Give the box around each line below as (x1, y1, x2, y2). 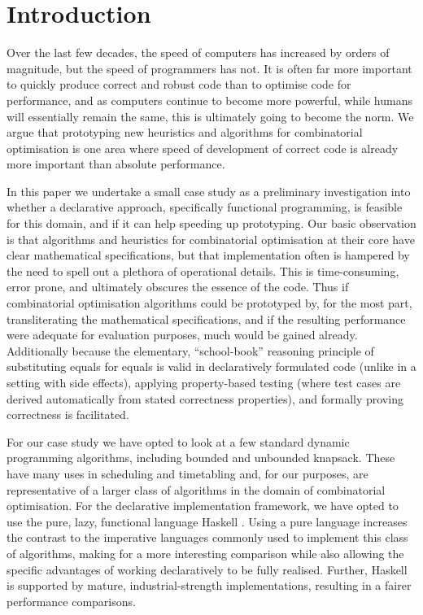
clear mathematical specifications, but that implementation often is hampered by (7, 246, 410, 264)
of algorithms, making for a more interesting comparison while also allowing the (7, 544, 404, 561)
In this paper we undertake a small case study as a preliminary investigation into (7, 182, 411, 199)
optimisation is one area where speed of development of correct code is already (7, 139, 399, 156)
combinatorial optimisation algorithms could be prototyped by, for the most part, (7, 294, 412, 312)
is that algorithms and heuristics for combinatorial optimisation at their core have (7, 230, 415, 247)
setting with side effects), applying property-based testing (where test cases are (7, 374, 401, 390)
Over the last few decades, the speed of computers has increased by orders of (7, 44, 390, 61)
